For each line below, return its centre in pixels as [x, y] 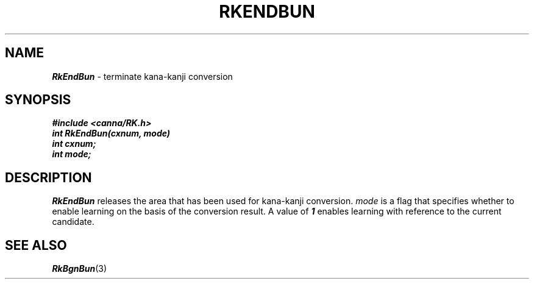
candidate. [73, 222]
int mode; [72, 154]
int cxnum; [74, 144]
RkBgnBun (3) [80, 269]
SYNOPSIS [38, 100]
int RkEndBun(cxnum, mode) [111, 133]
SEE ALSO [36, 245]
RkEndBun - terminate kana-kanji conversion [142, 76]
